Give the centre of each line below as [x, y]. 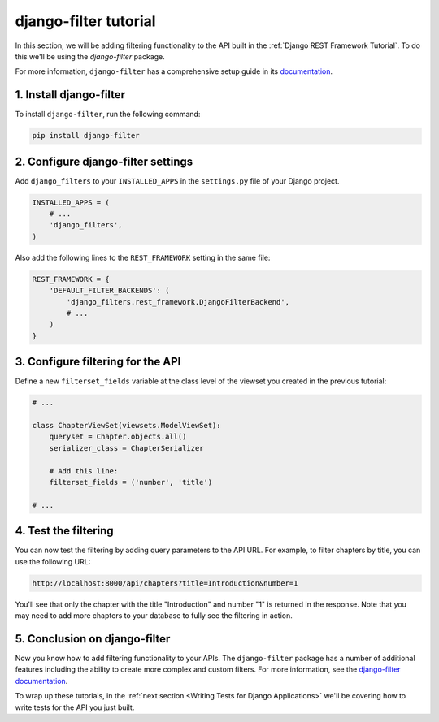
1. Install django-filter [70, 95]
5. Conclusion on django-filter [93, 639]
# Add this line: [84, 471]
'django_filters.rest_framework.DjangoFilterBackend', [178, 302]
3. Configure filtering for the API [98, 362]
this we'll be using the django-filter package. [90, 56]
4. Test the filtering [64, 531]
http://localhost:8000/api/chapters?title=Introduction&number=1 [165, 583]
